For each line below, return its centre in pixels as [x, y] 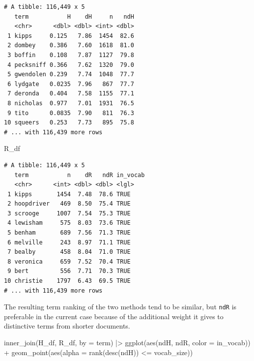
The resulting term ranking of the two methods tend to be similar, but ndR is [120, 307]
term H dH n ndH [74, 16]
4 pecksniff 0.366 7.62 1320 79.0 [71, 65]
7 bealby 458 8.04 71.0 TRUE [69, 252]
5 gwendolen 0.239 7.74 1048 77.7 [71, 75]
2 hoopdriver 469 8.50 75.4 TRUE [69, 204]
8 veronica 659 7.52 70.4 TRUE [69, 261]
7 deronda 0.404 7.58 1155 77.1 [71, 94]
